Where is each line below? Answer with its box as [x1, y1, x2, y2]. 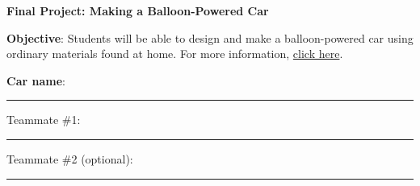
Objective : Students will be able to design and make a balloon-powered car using [6, 29, 414, 46]
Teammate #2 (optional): [6, 150, 133, 167]
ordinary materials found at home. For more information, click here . [6, 45, 343, 62]
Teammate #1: [6, 111, 81, 128]
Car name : [6, 72, 65, 89]
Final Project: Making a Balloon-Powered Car [6, 2, 269, 19]
